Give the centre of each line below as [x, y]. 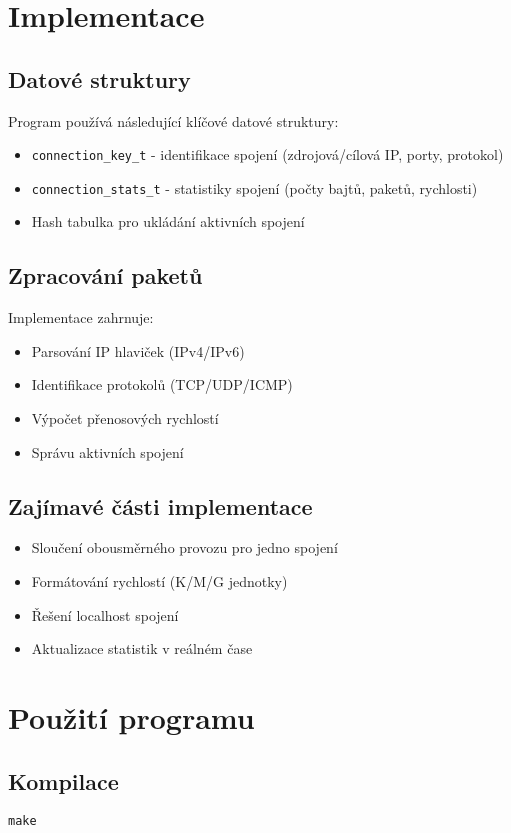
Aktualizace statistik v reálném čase [142, 648]
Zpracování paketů [105, 275]
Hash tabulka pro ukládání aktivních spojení [168, 221]
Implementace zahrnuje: [81, 317]
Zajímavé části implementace [160, 505]
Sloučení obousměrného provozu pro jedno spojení [184, 547]
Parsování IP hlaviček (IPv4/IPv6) [138, 350]
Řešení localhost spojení [105, 614]
